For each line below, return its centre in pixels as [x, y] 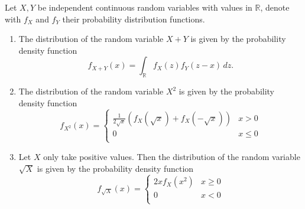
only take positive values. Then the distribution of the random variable [172, 156]
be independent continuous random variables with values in [145, 7]
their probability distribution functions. [134, 19]
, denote [275, 7]
